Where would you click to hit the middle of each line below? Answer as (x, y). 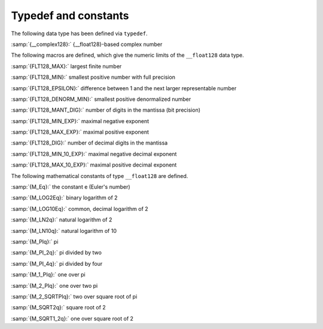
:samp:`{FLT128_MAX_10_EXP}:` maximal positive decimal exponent (94, 165)
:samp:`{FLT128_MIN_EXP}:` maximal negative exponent (80, 121)
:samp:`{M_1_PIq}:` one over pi (48, 275)
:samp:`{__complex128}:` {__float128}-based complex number (87, 44)
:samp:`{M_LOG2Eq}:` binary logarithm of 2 (64, 198)
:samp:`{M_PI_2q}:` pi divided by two (56, 253)
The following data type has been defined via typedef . (79, 33)
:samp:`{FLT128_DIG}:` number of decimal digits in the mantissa (89, 143)
